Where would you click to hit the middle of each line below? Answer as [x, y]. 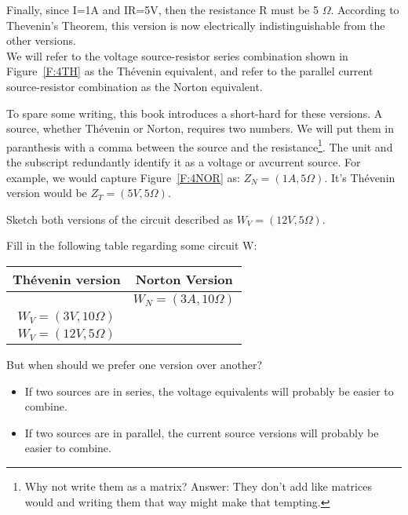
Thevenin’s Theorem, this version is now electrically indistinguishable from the [196, 25]
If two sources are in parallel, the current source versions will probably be [202, 432]
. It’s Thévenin [360, 177]
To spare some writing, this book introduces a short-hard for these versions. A [195, 113]
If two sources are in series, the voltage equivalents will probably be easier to [209, 391]
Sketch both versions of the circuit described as [120, 219]
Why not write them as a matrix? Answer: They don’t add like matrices [198, 486]
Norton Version [184, 279]
